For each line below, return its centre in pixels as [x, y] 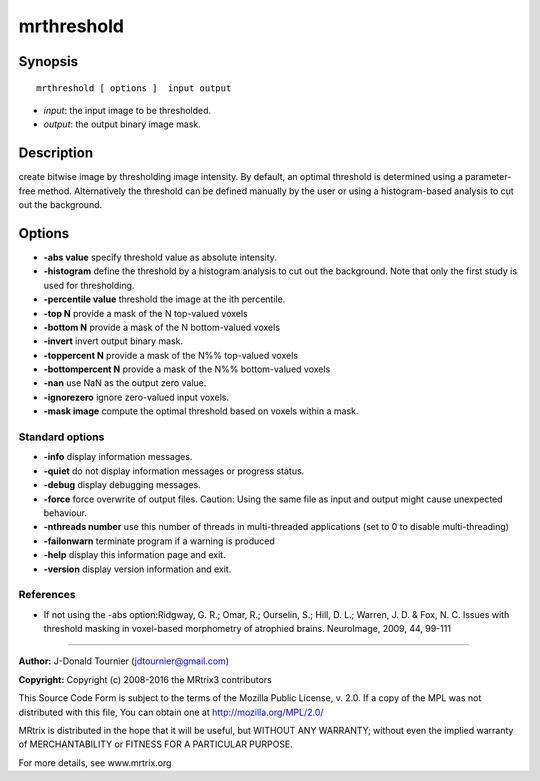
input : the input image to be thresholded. [127, 110]
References [47, 595]
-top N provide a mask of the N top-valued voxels [146, 313]
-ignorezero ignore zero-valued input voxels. [136, 397]
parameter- [488, 177]
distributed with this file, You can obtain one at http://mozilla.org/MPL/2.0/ [171, 712]
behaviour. [65, 512]
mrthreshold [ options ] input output [134, 88]
